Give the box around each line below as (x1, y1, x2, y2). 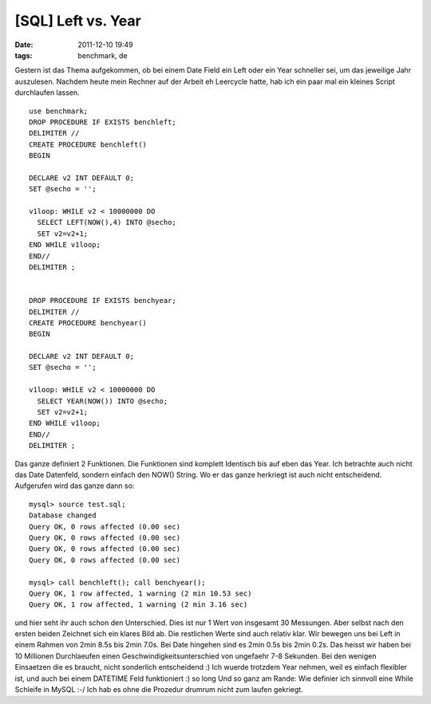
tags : (14, 50, 33, 60)
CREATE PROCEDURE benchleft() (29, 140, 148, 149)
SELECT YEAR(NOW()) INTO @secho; (37, 396, 168, 406)
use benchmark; (29, 106, 89, 116)
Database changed (29, 511, 97, 520)
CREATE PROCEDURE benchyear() (29, 318, 148, 327)
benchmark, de (77, 50, 128, 60)
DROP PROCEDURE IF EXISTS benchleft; (29, 117, 177, 127)
